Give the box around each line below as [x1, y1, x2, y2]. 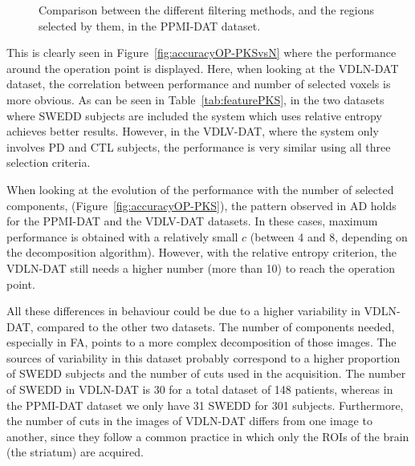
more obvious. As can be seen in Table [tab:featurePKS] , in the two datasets [6, 91, 384, 107]
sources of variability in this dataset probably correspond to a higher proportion [6, 349, 401, 366]
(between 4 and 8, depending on [250, 228, 408, 245]
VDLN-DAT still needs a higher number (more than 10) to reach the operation [6, 259, 395, 276]
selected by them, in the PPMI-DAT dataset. [39, 17, 261, 34]
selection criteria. [6, 154, 91, 171]
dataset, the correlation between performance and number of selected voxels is [6, 75, 391, 92]
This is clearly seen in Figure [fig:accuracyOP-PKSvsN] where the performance [6, 44, 397, 61]
